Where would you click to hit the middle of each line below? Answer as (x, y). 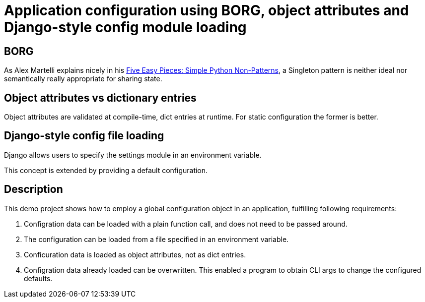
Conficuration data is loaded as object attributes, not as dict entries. (135, 254)
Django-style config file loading (84, 136)
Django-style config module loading (125, 27)
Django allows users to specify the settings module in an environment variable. (133, 155)
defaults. (38, 278)
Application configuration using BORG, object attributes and (207, 10)
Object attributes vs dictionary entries (100, 98)
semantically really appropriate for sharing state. (83, 79)
